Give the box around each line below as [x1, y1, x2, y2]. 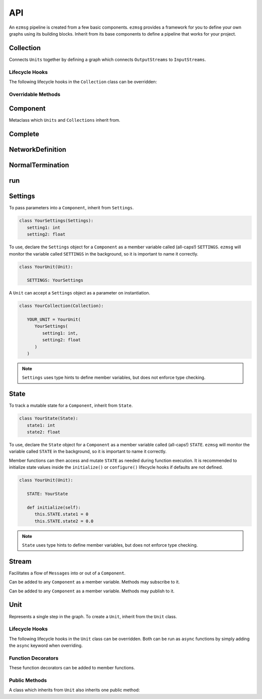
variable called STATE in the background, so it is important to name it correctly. [9, 448, 167, 455]
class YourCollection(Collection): [19, 303, 104, 309]
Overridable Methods [9, 91, 61, 97]
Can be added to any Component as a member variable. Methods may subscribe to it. [9, 579, 180, 585]
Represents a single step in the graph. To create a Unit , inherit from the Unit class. [9, 613, 177, 619]
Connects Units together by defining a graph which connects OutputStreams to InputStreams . [9, 56, 206, 62]
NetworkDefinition [9, 146, 66, 154]
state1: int [27, 423, 55, 428]
